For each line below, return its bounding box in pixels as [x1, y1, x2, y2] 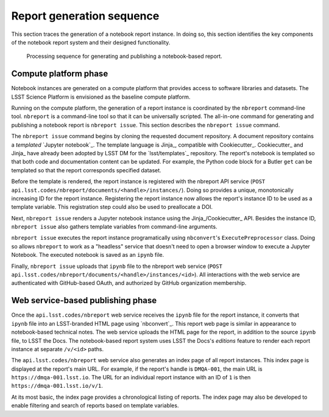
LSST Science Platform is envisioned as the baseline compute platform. [11, 93, 191, 100]
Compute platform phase [11, 69, 108, 79]
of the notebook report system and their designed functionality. [11, 38, 171, 46]
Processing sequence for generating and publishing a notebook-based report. [26, 52, 222, 60]
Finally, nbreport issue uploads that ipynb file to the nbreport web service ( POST [11, 262, 222, 270]
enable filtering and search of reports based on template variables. [11, 402, 179, 409]
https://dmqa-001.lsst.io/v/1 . [11, 382, 104, 390]
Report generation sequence [11, 9, 160, 23]
